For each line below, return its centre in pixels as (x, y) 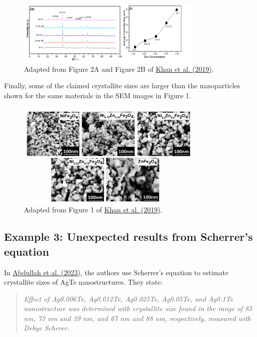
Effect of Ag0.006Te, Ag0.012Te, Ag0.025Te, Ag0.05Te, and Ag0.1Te (128, 298)
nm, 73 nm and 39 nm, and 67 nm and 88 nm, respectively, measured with (137, 318)
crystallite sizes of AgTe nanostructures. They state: (84, 282)
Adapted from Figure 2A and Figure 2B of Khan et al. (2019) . (119, 69)
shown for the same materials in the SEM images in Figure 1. (98, 95)
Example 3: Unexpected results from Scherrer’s (128, 237)
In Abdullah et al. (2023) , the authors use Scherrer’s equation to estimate (116, 272)
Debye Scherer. (46, 328)
